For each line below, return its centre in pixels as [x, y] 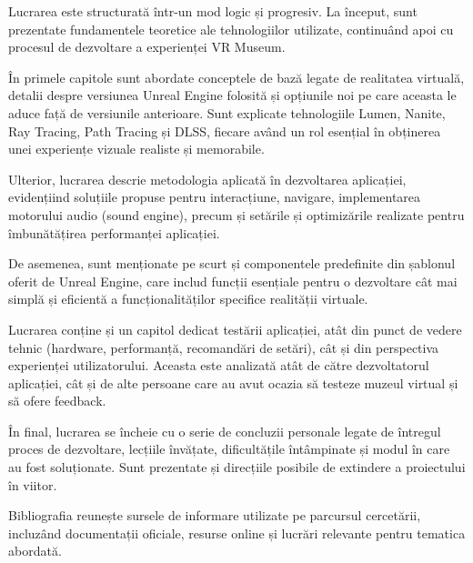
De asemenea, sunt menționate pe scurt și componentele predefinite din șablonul [232, 263]
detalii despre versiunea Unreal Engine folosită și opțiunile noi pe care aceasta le [232, 95]
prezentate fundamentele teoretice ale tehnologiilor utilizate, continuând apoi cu [231, 29]
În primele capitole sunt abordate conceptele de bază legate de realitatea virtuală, [236, 77]
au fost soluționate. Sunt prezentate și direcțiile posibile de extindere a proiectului [237, 467]
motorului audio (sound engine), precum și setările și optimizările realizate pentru [236, 214]
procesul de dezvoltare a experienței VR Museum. [147, 47]
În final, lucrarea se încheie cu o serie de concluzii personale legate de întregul [225, 431]
